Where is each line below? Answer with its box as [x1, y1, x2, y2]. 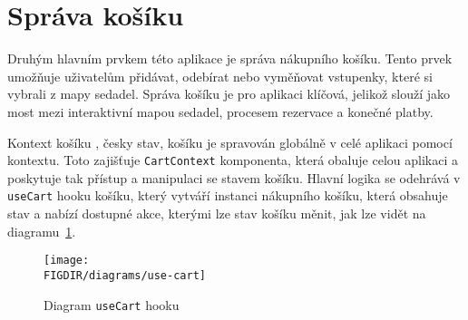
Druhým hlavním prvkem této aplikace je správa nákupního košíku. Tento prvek [7, 49, 453, 68]
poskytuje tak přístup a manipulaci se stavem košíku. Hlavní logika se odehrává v [7, 168, 461, 187]
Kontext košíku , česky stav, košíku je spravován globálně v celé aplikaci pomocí [7, 132, 453, 151]
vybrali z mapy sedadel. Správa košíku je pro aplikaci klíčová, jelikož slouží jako [7, 84, 451, 103]
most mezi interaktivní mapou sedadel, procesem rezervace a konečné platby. [7, 102, 434, 121]
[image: [44, 254, 90, 267]
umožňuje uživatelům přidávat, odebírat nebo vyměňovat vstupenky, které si [7, 66, 433, 85]
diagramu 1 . [7, 221, 76, 240]
